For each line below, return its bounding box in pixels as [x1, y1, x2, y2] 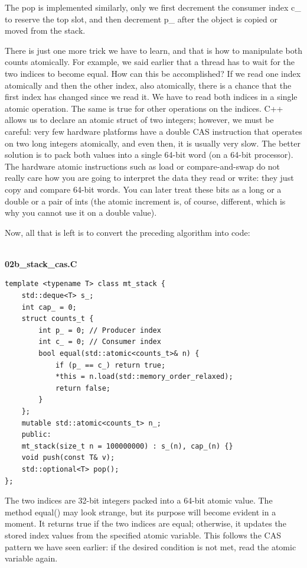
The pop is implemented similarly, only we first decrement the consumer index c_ [5, 1, 301, 13]
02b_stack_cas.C [5, 257, 77, 270]
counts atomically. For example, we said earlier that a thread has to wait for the [5, 56, 295, 68]
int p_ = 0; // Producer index [38, 326, 161, 335]
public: [21, 430, 51, 439]
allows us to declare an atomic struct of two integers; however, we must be [5, 113, 274, 126]
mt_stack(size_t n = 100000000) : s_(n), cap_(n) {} [21, 442, 233, 450]
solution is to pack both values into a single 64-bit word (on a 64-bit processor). [5, 148, 293, 161]
